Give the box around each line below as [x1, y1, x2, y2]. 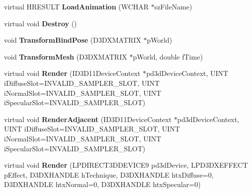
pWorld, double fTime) [133, 51, 203, 62]
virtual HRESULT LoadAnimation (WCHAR [4, 1, 149, 11]
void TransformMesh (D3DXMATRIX [4, 51, 127, 62]
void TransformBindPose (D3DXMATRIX [4, 35, 141, 45]
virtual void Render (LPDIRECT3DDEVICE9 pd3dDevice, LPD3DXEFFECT [4, 160, 248, 170]
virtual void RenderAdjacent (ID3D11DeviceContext [4, 114, 172, 124]
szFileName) [154, 1, 192, 11]
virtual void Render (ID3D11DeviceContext [4, 68, 141, 78]
